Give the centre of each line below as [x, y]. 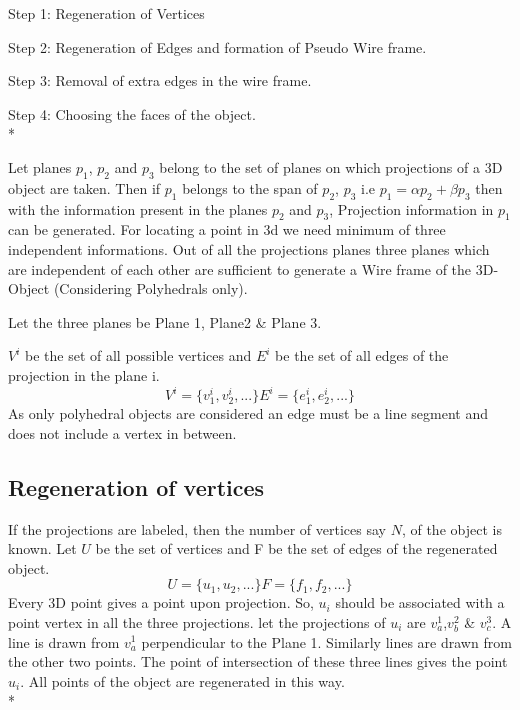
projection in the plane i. [84, 374]
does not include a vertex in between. [122, 432]
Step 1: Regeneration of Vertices [106, 13]
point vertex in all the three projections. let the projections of [197, 621]
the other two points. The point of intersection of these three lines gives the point [258, 661]
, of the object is [451, 528]
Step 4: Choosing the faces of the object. [132, 113]
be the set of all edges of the [362, 355]
